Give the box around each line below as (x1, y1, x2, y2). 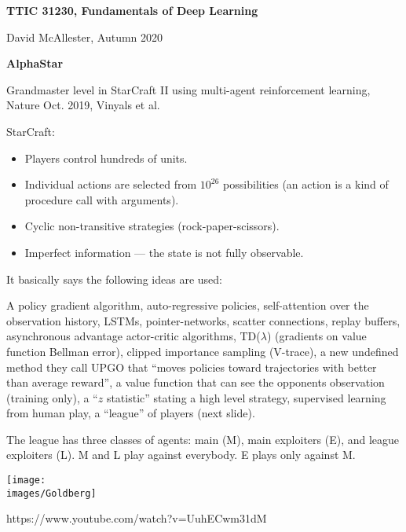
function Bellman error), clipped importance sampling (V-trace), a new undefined (6, 343, 399, 359)
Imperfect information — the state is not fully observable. (24, 244, 304, 260)
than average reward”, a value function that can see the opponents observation (6, 374, 385, 391)
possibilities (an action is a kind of (223, 176, 389, 193)
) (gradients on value (266, 328, 367, 344)
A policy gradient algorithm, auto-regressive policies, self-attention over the (6, 297, 369, 314)
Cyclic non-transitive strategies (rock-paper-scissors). (24, 218, 280, 234)
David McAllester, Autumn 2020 (6, 28, 163, 45)
